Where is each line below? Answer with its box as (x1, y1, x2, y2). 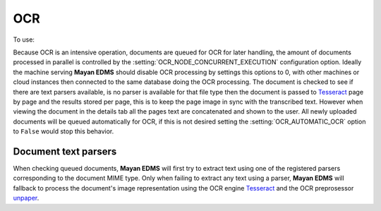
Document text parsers (13, 145, 117, 157)
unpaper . (13, 194, 40, 203)
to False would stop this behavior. (13, 127, 114, 135)
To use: (13, 35, 35, 44)
